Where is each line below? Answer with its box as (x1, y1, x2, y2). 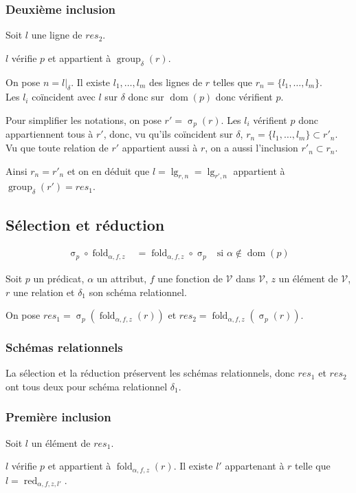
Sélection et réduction (5, 213, 165, 235)
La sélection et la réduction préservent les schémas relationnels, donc (5, 366, 295, 380)
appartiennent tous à (5, 127, 93, 141)
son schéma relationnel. (89, 284, 187, 299)
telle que (295, 459, 331, 473)
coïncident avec (32, 90, 96, 104)
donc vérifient (215, 90, 273, 104)
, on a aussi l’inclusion (205, 140, 298, 155)
